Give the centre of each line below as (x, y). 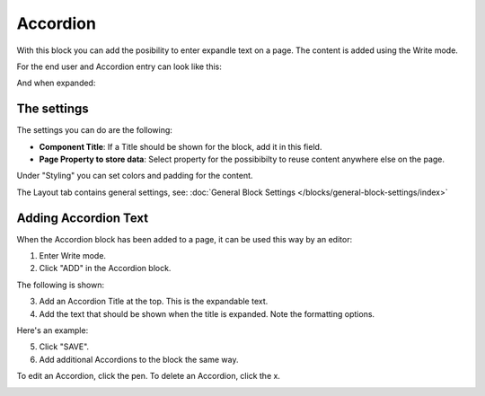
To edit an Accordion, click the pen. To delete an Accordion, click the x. (148, 376)
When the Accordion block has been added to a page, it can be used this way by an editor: (185, 239)
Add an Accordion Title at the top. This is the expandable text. (154, 302)
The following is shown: (61, 285)
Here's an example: (53, 330)
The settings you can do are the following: (94, 130)
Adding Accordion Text (82, 218)
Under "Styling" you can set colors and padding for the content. (135, 176)
